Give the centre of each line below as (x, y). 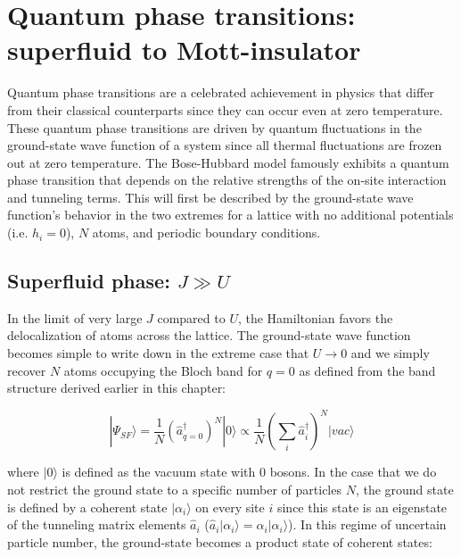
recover (27, 370)
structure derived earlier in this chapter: (117, 388)
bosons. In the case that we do (353, 472)
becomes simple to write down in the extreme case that (158, 353)
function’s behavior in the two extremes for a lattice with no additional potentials (230, 215)
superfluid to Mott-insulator (184, 50)
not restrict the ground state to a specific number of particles (174, 489)
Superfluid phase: (89, 281)
